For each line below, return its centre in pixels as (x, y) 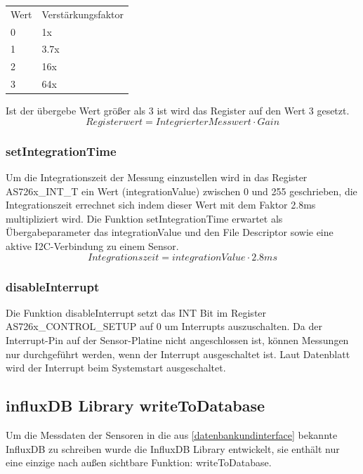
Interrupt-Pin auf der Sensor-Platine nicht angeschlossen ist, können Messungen (177, 340)
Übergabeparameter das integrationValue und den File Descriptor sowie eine (170, 232)
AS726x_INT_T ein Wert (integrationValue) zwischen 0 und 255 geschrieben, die (181, 191)
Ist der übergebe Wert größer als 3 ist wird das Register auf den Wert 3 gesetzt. (178, 111)
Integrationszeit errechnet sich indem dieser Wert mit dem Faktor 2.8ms (161, 205)
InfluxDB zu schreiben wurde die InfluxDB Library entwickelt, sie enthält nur (173, 448)
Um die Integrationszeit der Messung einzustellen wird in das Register (157, 177)
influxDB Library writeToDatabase (136, 406)
